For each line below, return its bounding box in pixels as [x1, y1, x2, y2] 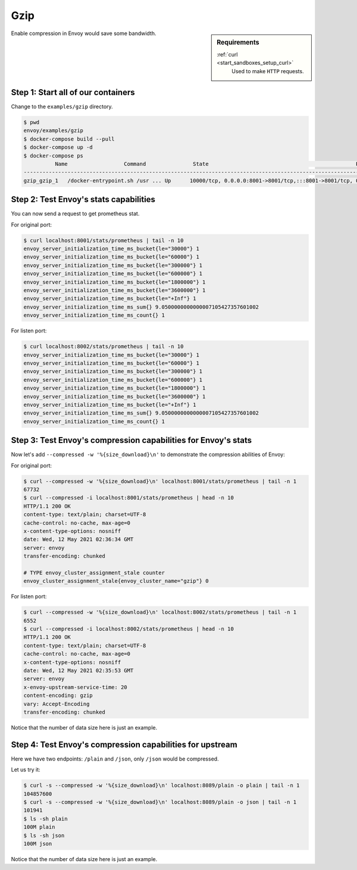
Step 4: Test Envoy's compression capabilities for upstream [11, 739, 237, 749]
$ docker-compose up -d [23, 144, 93, 151]
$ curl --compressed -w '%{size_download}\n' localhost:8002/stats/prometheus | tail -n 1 [23, 609, 297, 615]
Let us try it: [11, 766, 41, 773]
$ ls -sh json [23, 832, 65, 838]
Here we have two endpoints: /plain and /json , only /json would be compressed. [11, 755, 220, 762]
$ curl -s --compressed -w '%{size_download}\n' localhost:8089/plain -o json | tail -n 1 [23, 799, 297, 805]
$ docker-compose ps [23, 152, 83, 159]
